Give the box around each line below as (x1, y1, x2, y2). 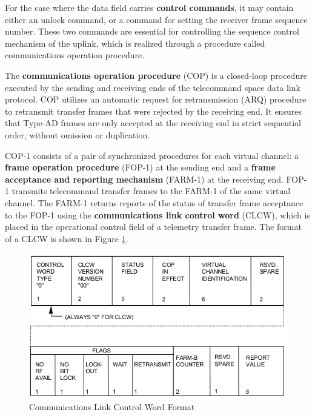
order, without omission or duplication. (5, 128, 150, 141)
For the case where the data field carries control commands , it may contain (5, 1, 294, 13)
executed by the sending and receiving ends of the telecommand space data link (5, 81, 300, 93)
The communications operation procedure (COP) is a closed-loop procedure (5, 69, 307, 81)
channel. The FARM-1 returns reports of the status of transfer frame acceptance (5, 196, 303, 209)
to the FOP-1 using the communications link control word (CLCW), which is (5, 208, 310, 221)
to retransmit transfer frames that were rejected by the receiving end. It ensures (5, 104, 302, 117)
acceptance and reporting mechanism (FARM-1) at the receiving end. (5, 172, 283, 185)
